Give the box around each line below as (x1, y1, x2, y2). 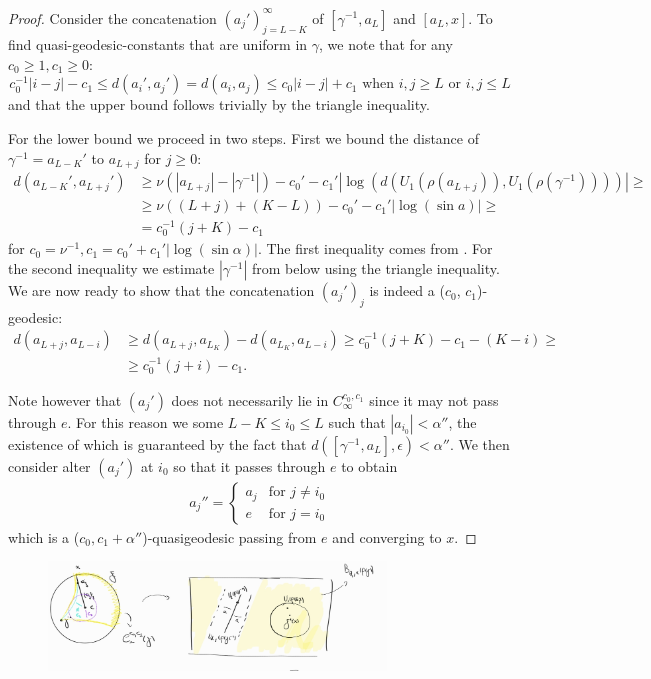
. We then (449, 433, 510, 454)
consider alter (8, 455, 91, 476)
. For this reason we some (67, 411, 224, 432)
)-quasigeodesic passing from (142, 526, 317, 547)
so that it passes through (173, 455, 326, 476)
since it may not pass (369, 389, 499, 410)
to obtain (341, 455, 398, 476)
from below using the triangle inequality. (251, 258, 500, 279)
